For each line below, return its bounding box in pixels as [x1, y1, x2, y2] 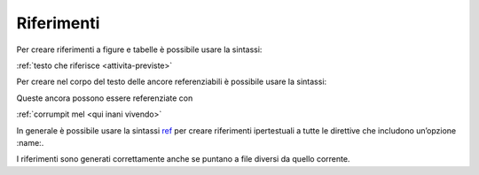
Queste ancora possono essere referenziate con [16, 93, 193, 103]
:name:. [16, 137, 44, 148]
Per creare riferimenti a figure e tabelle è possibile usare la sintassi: [16, 44, 263, 55]
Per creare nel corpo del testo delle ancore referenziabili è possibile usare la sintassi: [16, 76, 327, 87]
